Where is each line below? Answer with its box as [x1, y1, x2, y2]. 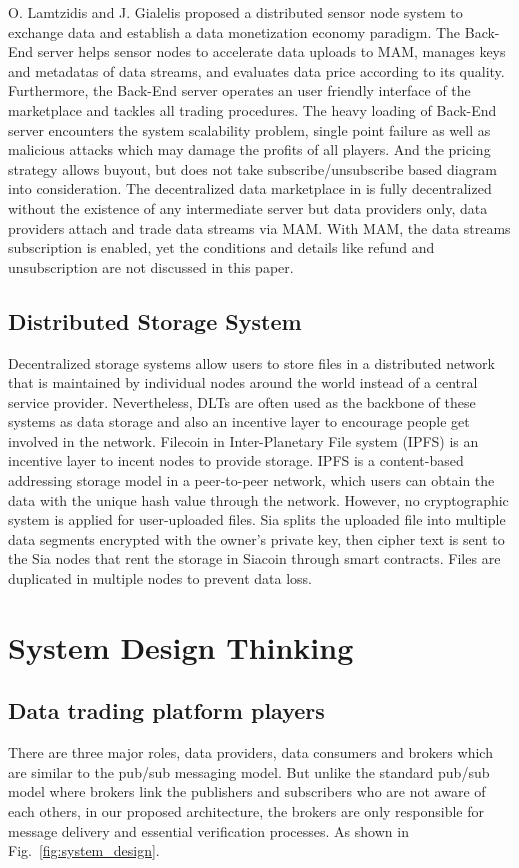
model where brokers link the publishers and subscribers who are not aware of [8, 781, 486, 802]
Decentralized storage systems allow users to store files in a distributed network [8, 352, 495, 373]
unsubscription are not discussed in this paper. [8, 256, 294, 277]
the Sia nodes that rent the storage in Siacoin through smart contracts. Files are [8, 548, 501, 569]
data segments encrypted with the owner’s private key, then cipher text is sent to [8, 528, 505, 549]
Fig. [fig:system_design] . [8, 840, 160, 861]
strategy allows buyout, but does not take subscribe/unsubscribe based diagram [8, 158, 497, 179]
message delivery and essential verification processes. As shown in [8, 820, 409, 841]
